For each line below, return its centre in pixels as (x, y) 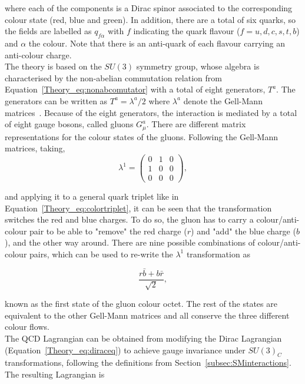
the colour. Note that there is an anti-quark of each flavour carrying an (157, 43)
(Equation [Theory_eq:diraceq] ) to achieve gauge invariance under (125, 350)
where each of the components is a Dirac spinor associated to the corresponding (149, 8)
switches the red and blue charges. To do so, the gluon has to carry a (129, 219)
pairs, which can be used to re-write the (101, 254)
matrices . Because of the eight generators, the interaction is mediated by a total (151, 112)
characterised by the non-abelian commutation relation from (113, 77)
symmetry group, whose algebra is (198, 66)
